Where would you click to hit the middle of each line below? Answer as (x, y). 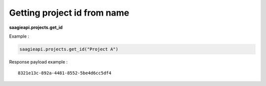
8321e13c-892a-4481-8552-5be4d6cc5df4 (65, 73)
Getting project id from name (69, 13)
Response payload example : (38, 62)
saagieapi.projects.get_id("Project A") (69, 49)
